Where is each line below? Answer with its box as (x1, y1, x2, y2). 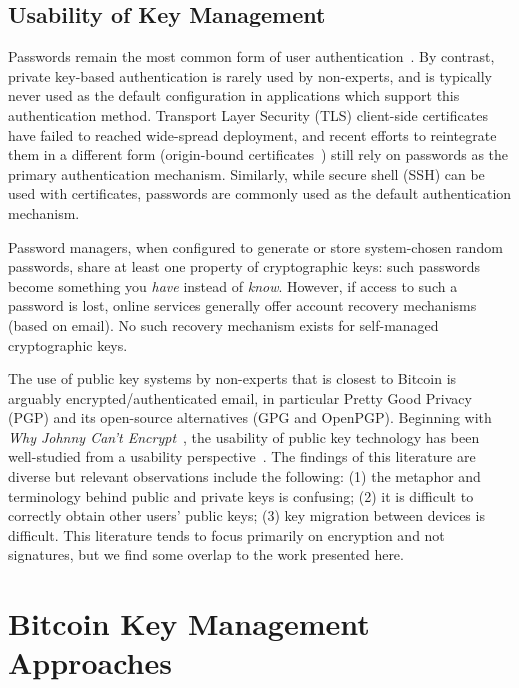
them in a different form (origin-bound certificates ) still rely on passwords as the (8, 144, 509, 165)
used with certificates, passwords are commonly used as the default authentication (8, 183, 512, 204)
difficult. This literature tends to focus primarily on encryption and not (8, 524, 445, 545)
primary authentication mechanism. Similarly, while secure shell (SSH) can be (8, 163, 485, 184)
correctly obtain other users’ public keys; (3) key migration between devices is (8, 505, 485, 526)
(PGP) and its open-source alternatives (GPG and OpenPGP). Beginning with (8, 407, 492, 428)
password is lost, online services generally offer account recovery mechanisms (8, 295, 477, 316)
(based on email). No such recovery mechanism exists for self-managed (8, 314, 439, 335)
